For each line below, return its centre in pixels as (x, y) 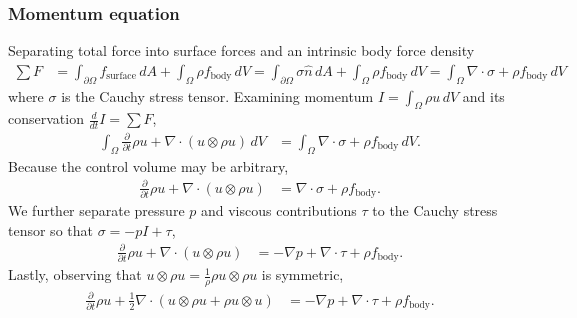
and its (483, 95)
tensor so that (50, 229)
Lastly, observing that (75, 274)
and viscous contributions (278, 210)
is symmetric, (302, 274)
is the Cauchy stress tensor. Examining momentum (217, 95)
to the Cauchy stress (435, 210)
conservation (46, 118)
